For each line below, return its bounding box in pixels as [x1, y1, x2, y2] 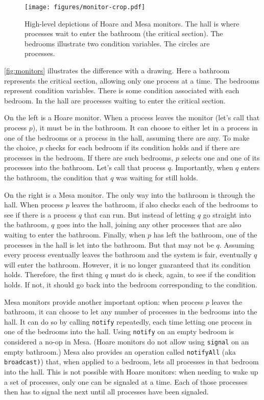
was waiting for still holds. [116, 172, 198, 182]
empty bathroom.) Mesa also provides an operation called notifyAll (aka [4, 346, 236, 357]
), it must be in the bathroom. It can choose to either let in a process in [32, 122, 258, 132]
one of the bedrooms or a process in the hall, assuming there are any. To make [4, 132, 250, 143]
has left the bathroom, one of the [153, 229, 257, 239]
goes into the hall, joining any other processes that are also [57, 219, 242, 230]
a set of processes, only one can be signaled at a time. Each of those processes [4, 376, 248, 387]
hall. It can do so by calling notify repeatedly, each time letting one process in [4, 316, 252, 327]
